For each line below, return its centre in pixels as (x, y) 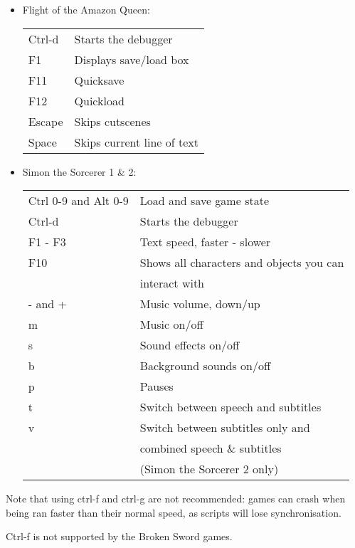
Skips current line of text (136, 142)
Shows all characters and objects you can (242, 263)
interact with (172, 283)
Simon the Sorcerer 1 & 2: (79, 171)
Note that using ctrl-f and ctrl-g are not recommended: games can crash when (176, 499)
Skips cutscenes (112, 121)
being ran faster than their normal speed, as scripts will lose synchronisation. (174, 512)
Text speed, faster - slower (205, 242)
